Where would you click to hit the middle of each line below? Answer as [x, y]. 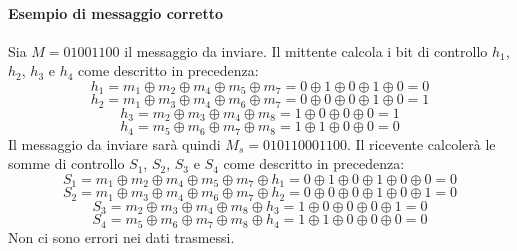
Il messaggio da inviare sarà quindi [114, 143]
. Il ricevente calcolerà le [421, 143]
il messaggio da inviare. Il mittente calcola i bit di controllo [306, 50]
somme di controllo [66, 163]
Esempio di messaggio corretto [116, 12]
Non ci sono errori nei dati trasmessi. [121, 236]
